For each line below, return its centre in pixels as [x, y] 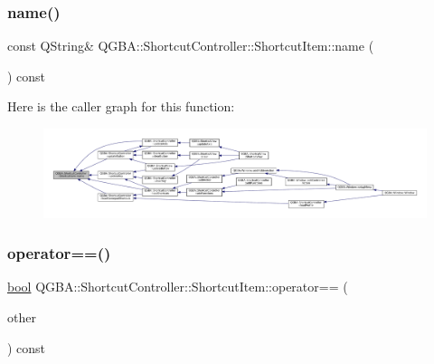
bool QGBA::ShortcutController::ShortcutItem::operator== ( [178, 287]
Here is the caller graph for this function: [121, 106]
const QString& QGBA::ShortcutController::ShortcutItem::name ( [191, 46]
